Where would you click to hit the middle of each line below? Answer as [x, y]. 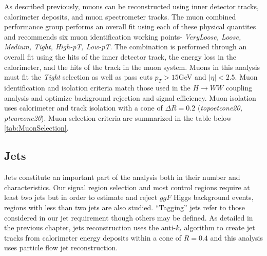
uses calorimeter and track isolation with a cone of [83, 108]
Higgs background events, [213, 197]
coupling [239, 87]
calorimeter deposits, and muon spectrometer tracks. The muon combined [120, 16]
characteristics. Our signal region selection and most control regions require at [127, 187]
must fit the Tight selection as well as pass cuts [78, 77]
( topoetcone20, [220, 108]
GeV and [192, 77]
